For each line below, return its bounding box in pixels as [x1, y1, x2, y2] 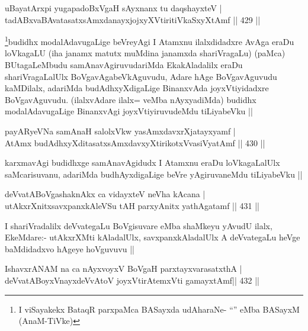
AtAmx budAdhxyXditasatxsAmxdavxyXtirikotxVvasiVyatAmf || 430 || [5, 136, 265, 149]
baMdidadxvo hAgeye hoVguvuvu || [5, 242, 135, 255]
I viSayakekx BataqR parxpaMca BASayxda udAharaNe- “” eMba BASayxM [18, 303, 300, 315]
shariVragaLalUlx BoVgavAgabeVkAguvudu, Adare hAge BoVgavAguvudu [5, 70, 277, 82]
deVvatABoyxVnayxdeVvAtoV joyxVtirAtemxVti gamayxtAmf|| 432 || [5, 274, 259, 286]
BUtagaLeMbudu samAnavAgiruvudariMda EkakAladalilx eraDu [5, 59, 243, 71]
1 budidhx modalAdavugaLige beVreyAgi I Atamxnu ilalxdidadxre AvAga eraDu [5, 34, 294, 47]
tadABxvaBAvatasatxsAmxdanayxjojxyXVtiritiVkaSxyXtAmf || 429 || [5, 13, 261, 25]
